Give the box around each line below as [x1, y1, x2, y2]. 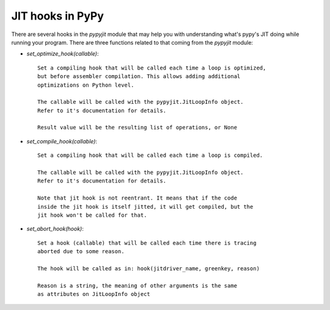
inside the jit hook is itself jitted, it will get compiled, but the [37, 203, 254, 210]
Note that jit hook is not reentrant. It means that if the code [37, 195, 238, 201]
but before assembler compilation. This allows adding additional [37, 73, 241, 80]
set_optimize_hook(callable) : [26, 50, 99, 57]
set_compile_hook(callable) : [26, 137, 98, 145]
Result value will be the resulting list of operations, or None [37, 124, 238, 131]
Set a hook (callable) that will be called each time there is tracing [37, 239, 257, 247]
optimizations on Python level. [37, 81, 134, 88]
